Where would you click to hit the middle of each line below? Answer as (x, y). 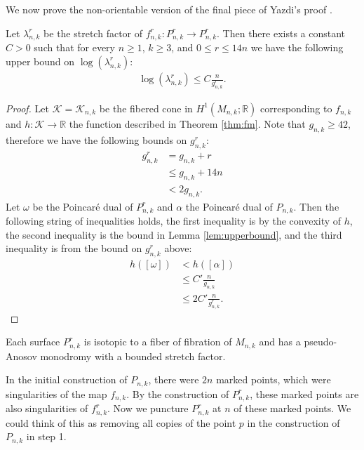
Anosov (21, 356)
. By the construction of (178, 393)
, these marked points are (304, 393)
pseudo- (321, 342)
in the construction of (294, 422)
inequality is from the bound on (74, 248)
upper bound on (40, 61)
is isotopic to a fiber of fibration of (158, 342)
